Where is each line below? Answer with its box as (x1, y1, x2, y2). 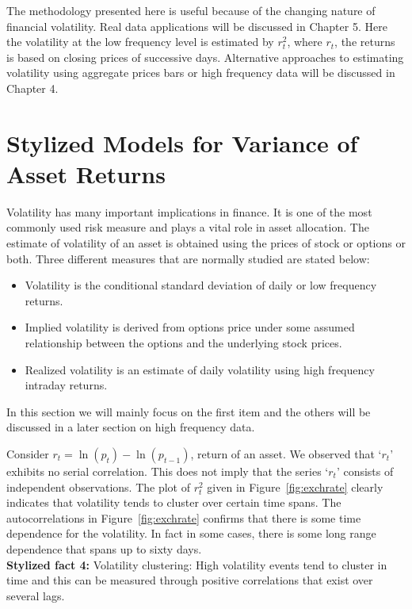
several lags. (6, 587, 65, 603)
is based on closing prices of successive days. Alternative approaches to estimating (6, 48, 404, 65)
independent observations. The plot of (6, 478, 190, 495)
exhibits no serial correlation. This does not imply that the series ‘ (6, 463, 329, 479)
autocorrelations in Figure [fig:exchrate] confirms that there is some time (6, 509, 361, 526)
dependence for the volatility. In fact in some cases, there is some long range (6, 525, 376, 542)
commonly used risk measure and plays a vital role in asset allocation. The (6, 219, 369, 236)
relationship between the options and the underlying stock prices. (25, 335, 342, 351)
